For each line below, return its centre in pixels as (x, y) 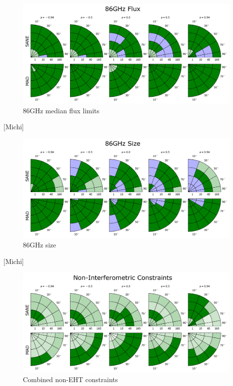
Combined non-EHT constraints (71, 379)
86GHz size (40, 245)
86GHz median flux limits (61, 110)
